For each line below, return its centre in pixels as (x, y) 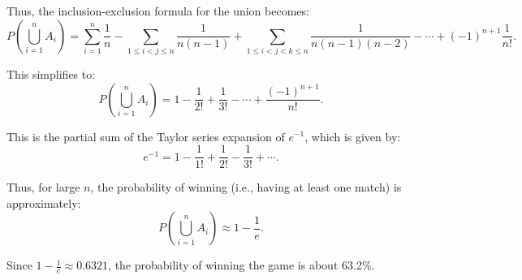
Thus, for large (43, 187)
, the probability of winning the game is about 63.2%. (242, 265)
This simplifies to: (51, 73)
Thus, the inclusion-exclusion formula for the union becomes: (158, 11)
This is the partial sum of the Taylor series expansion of (146, 136)
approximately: (44, 202)
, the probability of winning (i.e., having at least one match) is (246, 187)
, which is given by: (353, 136)
